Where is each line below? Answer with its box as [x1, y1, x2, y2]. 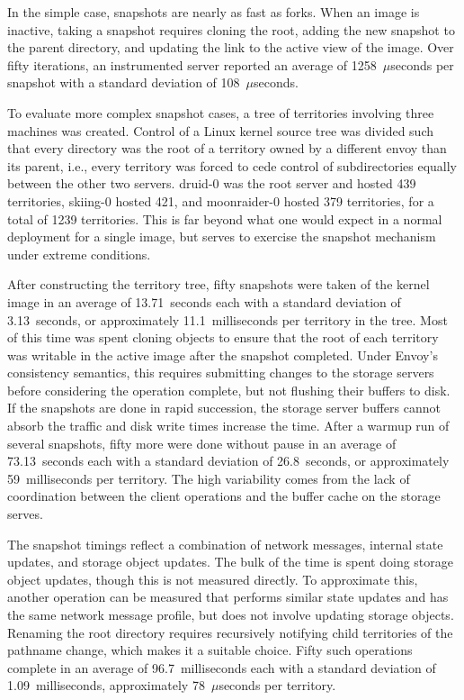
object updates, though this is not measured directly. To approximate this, [7, 569, 418, 588]
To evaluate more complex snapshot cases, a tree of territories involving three [7, 103, 434, 122]
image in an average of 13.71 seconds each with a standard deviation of [7, 292, 401, 311]
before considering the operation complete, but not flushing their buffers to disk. [7, 380, 451, 399]
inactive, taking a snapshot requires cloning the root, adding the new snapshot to [7, 20, 455, 39]
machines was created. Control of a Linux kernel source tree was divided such [7, 121, 433, 140]
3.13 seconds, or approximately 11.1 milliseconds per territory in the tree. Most [7, 310, 448, 329]
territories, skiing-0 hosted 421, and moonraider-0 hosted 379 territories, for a [7, 191, 434, 210]
